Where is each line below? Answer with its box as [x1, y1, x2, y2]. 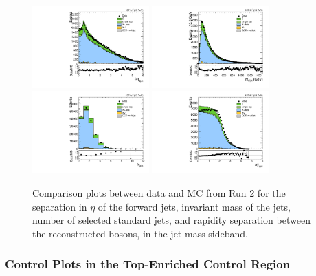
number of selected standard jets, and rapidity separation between [32, 213, 311, 227]
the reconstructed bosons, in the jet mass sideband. [32, 226, 248, 240]
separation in [32, 199, 87, 213]
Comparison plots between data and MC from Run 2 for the [32, 185, 286, 200]
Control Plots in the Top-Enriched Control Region [5, 255, 291, 273]
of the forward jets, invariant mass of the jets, [98, 199, 291, 213]
